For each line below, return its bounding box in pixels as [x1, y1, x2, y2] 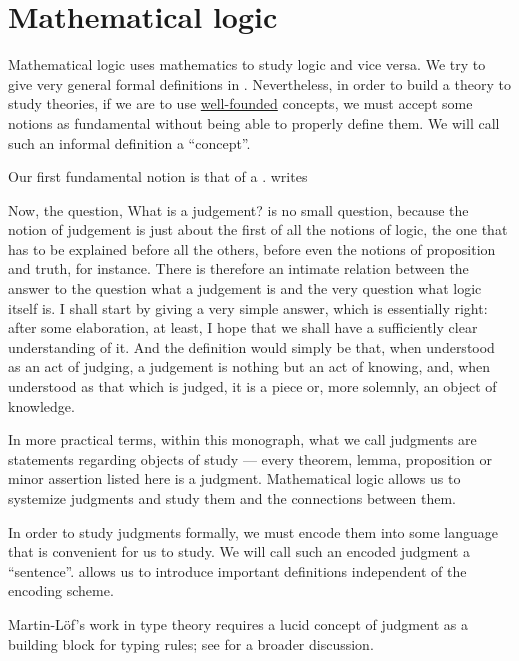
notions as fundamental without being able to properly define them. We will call [8, 112, 500, 133]
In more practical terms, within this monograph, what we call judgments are [8, 429, 477, 450]
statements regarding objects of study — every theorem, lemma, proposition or [8, 448, 492, 469]
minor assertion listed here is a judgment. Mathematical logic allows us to [8, 468, 461, 489]
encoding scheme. [8, 580, 114, 601]
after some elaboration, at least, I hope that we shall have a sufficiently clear [8, 317, 478, 338]
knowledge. [8, 395, 75, 416]
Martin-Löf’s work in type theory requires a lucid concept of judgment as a [8, 613, 468, 634]
